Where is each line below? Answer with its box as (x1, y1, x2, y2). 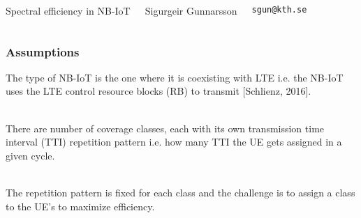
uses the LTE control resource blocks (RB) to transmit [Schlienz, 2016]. (6, 84, 311, 98)
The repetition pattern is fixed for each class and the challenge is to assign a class (6, 185, 355, 199)
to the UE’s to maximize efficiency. (6, 198, 155, 213)
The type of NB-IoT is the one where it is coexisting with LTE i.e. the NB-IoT (6, 70, 344, 84)
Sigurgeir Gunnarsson (145, 3, 237, 17)
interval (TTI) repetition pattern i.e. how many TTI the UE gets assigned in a (6, 134, 342, 149)
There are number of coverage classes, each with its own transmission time (6, 120, 325, 135)
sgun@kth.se (251, 5, 307, 15)
